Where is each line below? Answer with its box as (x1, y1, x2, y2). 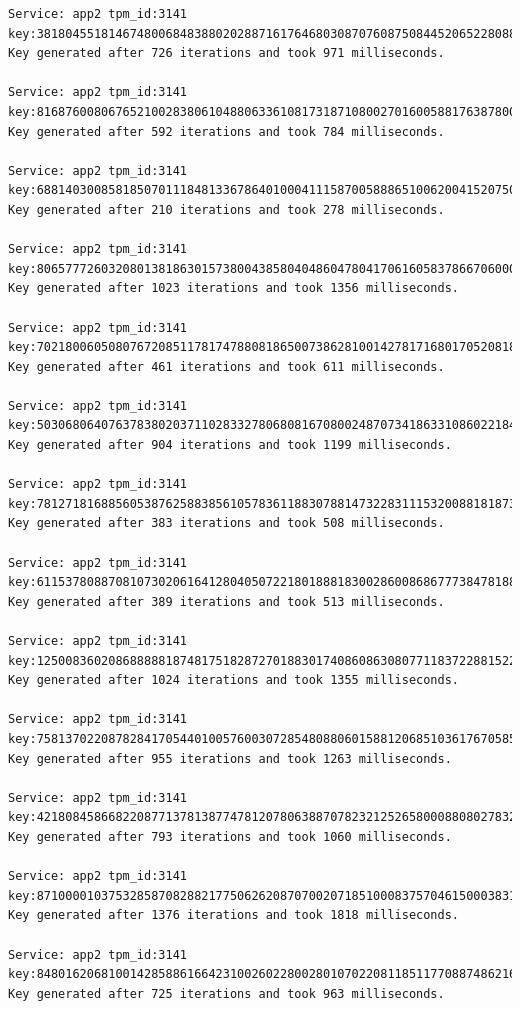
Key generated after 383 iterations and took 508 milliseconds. (8, 516, 445, 531)
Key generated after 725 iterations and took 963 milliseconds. (8, 986, 445, 1001)
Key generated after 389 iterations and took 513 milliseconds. (8, 594, 445, 609)
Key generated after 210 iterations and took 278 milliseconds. (8, 202, 445, 217)
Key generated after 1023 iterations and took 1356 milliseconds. (8, 281, 460, 296)
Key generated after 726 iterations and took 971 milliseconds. (8, 46, 445, 61)
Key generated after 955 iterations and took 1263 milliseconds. (8, 751, 452, 766)
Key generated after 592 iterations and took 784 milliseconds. (8, 124, 445, 139)
